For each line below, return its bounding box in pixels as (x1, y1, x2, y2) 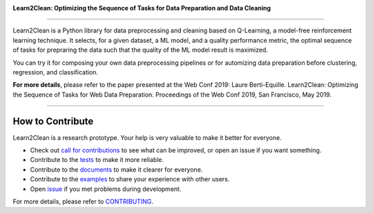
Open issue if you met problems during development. (30, 185, 182, 193)
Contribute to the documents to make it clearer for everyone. (30, 165, 203, 174)
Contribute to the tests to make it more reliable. (30, 156, 164, 164)
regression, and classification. (12, 68, 99, 76)
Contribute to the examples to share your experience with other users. (30, 175, 230, 183)
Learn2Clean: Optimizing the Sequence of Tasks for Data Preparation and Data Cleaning (12, 4, 271, 12)
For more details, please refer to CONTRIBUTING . (12, 197, 153, 205)
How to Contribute (12, 115, 94, 127)
